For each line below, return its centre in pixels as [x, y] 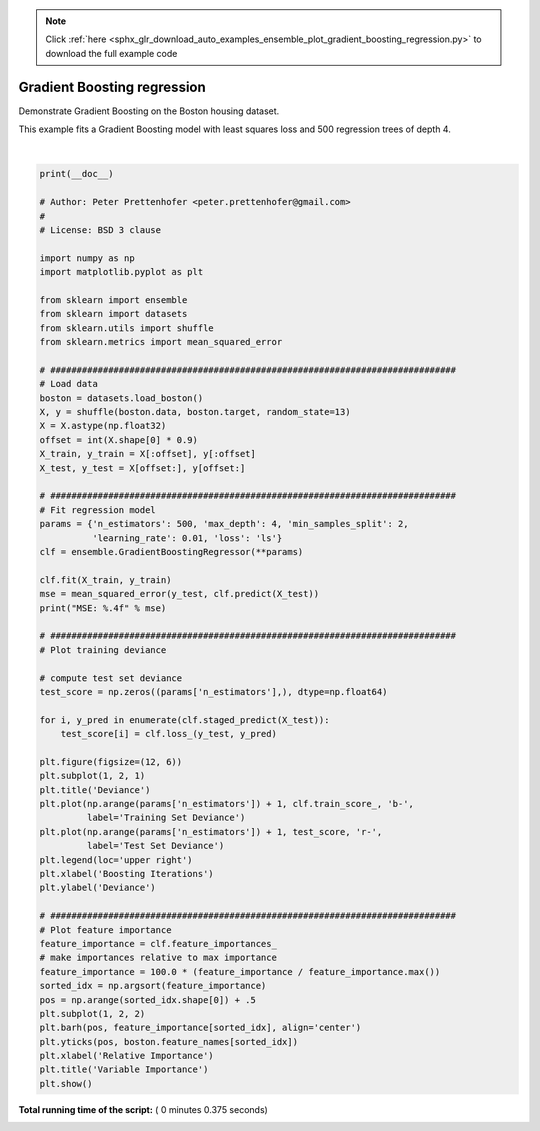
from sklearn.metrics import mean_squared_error [161, 342]
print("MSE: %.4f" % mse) [103, 608]
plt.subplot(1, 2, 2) [92, 1013]
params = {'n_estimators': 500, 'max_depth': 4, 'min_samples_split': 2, [224, 524]
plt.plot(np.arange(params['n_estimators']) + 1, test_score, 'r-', [211, 831]
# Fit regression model [98, 509]
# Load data [69, 384]
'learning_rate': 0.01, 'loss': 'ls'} [187, 538]
